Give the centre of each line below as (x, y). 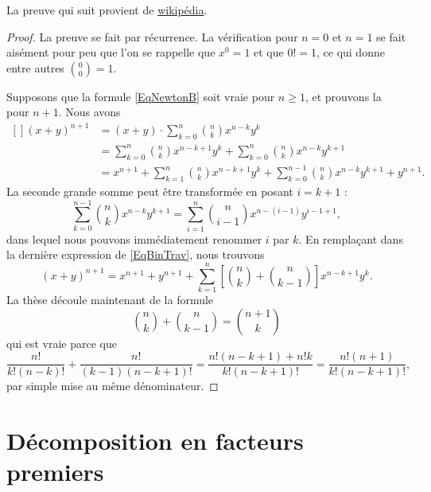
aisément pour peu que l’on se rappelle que (111, 52)
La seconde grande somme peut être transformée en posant (150, 191)
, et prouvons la (343, 96)
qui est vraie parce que (62, 343)
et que (269, 52)
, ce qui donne (350, 52)
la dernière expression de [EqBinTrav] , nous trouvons (136, 254)
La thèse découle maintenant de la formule (110, 299)
